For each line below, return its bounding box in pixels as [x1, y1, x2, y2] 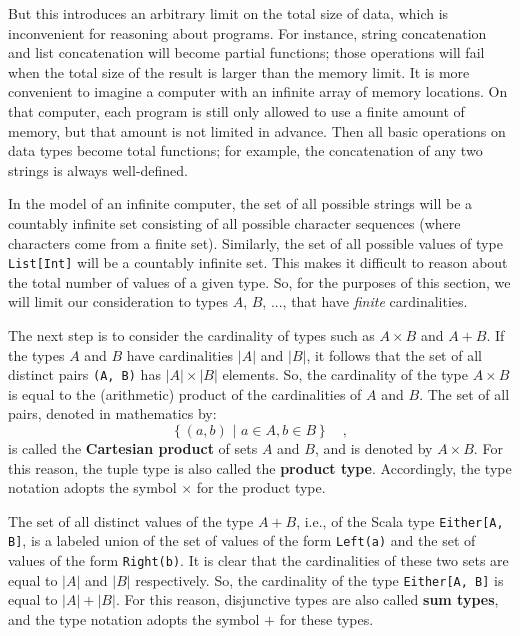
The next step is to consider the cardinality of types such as [8, 324, 375, 345]
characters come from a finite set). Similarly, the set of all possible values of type [8, 232, 503, 253]
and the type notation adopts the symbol [8, 609, 260, 629]
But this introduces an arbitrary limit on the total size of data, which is [8, 3, 449, 23]
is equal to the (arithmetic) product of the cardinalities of [8, 383, 362, 404]
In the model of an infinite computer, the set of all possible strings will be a [8, 193, 473, 214]
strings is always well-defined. [8, 159, 188, 180]
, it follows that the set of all [306, 344, 482, 365]
